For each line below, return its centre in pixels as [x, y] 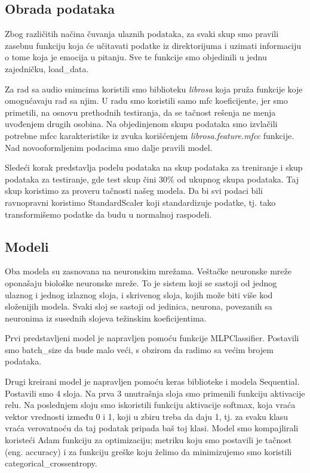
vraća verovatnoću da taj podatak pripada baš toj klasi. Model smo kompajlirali [152, 428]
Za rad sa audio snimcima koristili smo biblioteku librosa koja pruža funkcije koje [154, 89]
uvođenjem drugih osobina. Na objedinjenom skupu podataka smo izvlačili [141, 124]
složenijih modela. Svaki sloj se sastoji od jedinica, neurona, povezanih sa [139, 306]
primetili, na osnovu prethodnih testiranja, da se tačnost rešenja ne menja [140, 112]
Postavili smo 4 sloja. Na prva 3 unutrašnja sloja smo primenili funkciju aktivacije [155, 393]
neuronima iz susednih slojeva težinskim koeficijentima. [106, 318]
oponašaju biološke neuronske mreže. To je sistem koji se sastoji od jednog [141, 282]
